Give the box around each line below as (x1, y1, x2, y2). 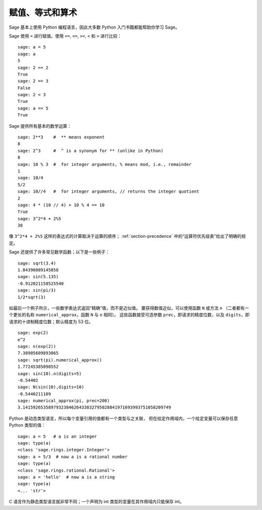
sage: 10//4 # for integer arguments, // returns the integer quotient (17, 189, 199, 194)
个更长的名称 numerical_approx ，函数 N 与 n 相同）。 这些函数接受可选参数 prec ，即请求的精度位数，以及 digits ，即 (9, 312, 250, 318)
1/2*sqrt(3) (17, 294, 46, 300)
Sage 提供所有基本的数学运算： (9, 123, 72, 129)
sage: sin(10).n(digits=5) (17, 371, 82, 376)
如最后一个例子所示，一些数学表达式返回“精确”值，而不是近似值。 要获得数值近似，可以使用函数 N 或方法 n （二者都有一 (9, 305, 249, 311)
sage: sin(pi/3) (17, 288, 56, 293)
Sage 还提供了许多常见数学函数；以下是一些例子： (9, 249, 110, 255)
